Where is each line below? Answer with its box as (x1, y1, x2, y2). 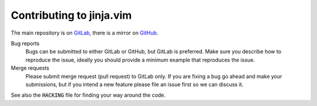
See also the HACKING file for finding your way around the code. (11, 91, 166, 99)
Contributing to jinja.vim (11, 9, 132, 22)
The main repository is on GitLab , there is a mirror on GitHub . (11, 29, 158, 36)
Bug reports (11, 40, 40, 47)
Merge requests (11, 64, 49, 71)
